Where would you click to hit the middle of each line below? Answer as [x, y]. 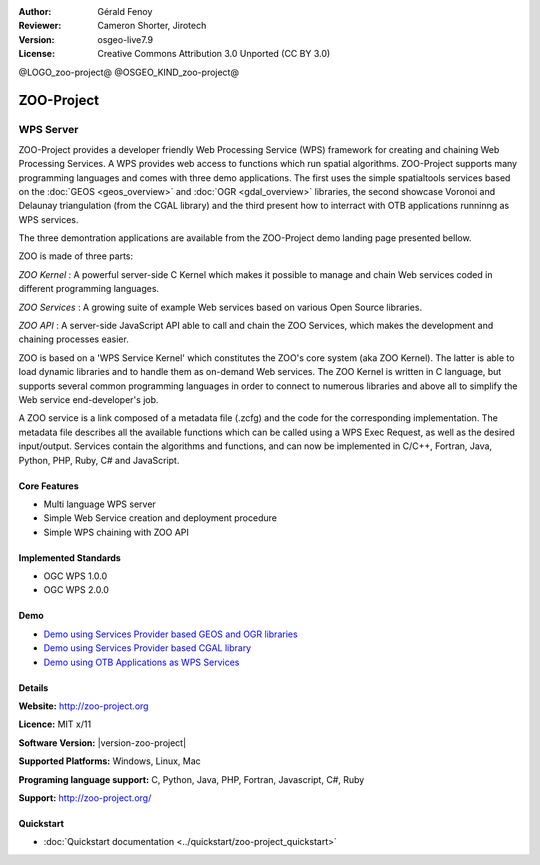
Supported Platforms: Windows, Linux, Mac [110, 761]
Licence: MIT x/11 [55, 724]
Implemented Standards [70, 557]
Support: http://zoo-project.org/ [85, 798]
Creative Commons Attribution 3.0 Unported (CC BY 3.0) [214, 54]
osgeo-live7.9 [125, 39]
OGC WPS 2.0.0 [76, 590]
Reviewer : [40, 26]
